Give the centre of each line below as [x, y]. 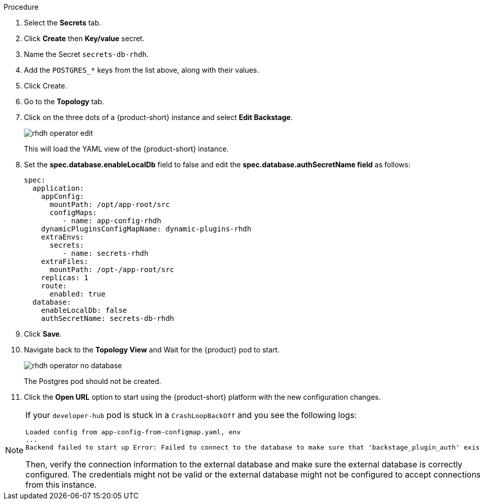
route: [54, 286]
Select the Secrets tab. [63, 23]
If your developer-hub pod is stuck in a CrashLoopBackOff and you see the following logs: [191, 415]
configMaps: [73, 213]
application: [58, 188]
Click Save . [43, 334]
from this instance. [61, 485]
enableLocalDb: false [84, 310]
